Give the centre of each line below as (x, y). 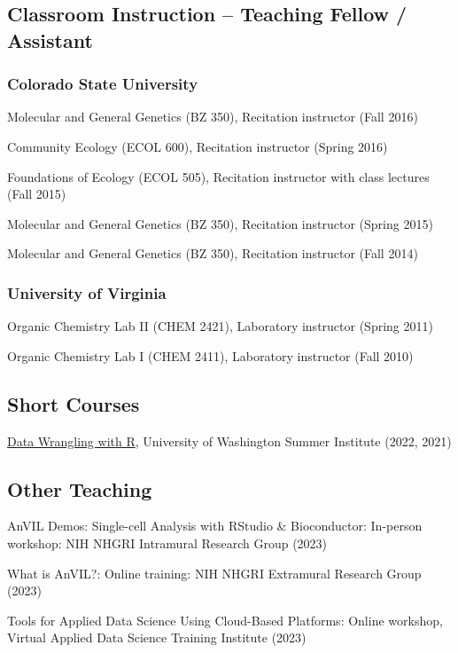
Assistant (50, 39)
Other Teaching (80, 488)
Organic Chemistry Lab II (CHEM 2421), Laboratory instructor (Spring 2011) (220, 326)
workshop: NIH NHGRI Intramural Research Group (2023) (167, 543)
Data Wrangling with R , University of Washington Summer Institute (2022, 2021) (229, 441)
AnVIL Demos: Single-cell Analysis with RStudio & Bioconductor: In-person (215, 526)
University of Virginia (87, 292)
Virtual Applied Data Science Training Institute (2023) (157, 637)
